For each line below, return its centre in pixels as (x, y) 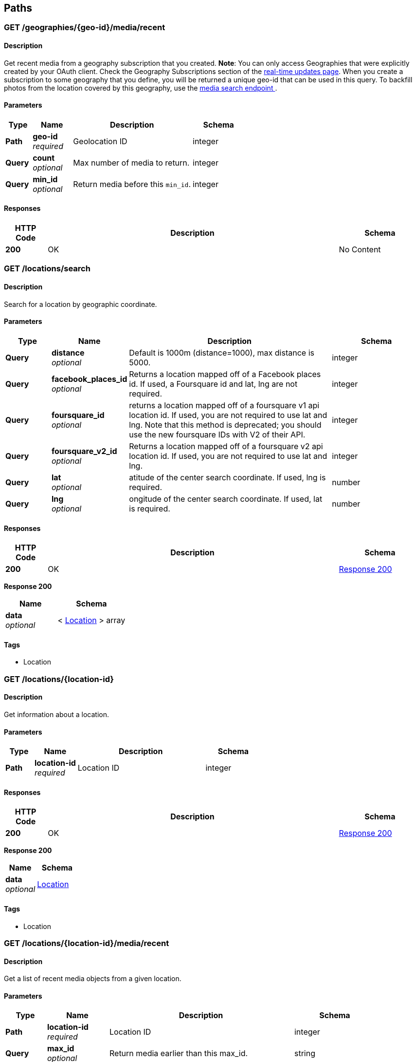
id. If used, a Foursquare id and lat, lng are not (213, 384)
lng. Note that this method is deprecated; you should (225, 425)
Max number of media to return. (131, 162)
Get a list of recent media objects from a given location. (93, 979)
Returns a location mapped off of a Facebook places (225, 374)
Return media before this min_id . (132, 184)
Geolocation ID (100, 141)
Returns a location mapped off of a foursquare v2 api (226, 446)
